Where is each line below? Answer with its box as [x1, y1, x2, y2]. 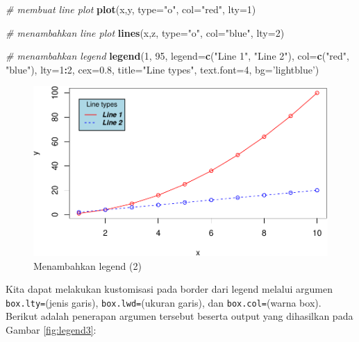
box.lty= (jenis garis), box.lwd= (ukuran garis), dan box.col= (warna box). [6, 295, 322, 309]
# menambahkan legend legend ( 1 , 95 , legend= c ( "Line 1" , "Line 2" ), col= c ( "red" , [6, 49, 349, 63]
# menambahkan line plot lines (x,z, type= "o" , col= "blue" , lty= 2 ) [6, 25, 285, 40]
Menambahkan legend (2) [33, 258, 142, 273]
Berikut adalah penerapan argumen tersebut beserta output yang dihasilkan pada [6, 309, 353, 323]
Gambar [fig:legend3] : [6, 323, 97, 337]
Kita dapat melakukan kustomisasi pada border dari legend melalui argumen [6, 282, 333, 296]
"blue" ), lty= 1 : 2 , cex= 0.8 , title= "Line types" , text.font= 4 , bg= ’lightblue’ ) [6, 62, 319, 76]
